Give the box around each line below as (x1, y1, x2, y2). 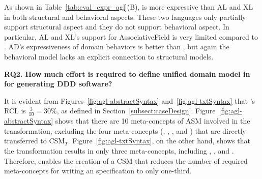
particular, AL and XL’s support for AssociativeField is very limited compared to (4, 31, 258, 42)
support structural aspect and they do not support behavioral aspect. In (4, 21, 229, 32)
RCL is (4, 105, 26, 116)
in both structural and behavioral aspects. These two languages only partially (4, 11, 246, 22)
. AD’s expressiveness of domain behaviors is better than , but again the (4, 41, 229, 52)
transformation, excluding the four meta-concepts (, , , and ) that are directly (4, 125, 246, 136)
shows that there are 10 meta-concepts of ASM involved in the (55, 115, 250, 126)
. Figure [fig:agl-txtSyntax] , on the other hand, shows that (68, 135, 251, 146)
